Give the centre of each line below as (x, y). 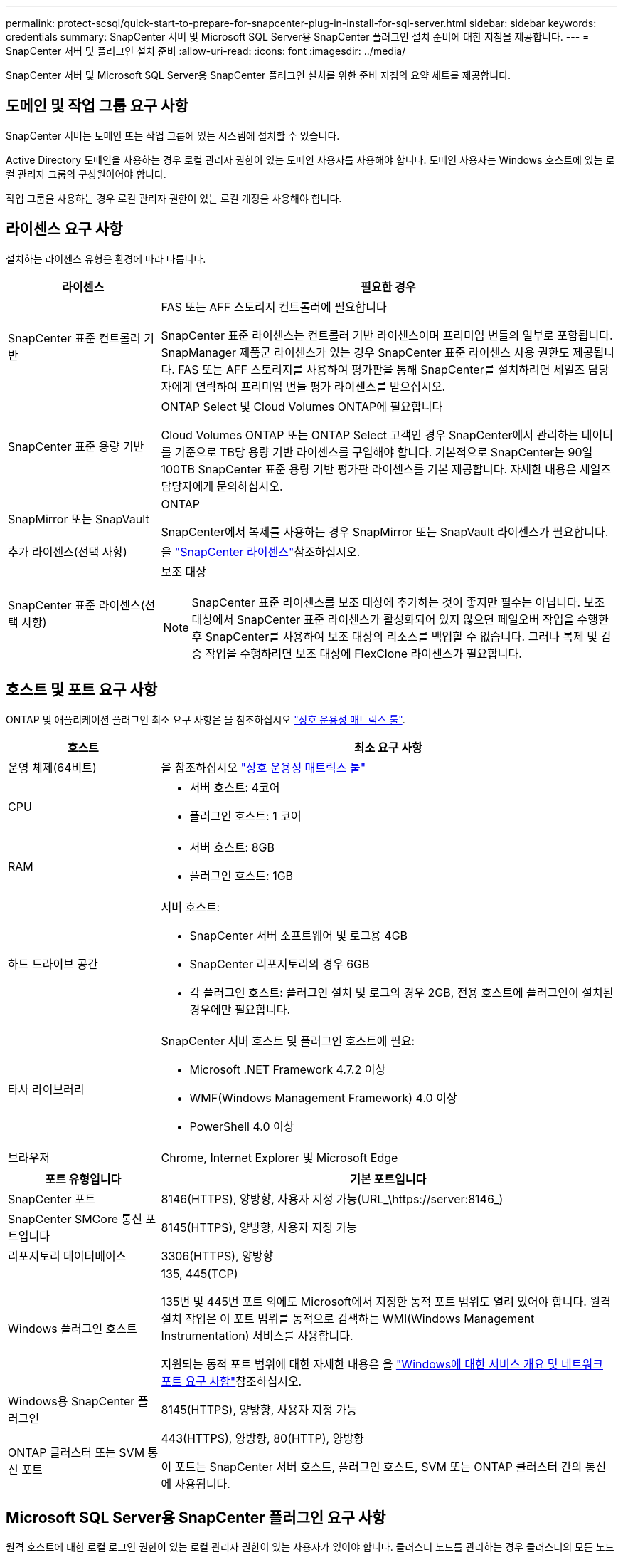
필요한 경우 (388, 287)
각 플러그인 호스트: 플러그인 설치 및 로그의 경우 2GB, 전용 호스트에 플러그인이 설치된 (401, 992)
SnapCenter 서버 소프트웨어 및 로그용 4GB (299, 935)
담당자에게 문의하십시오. (222, 486)
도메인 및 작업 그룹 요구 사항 (97, 106)
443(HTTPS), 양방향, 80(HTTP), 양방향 (262, 1438)
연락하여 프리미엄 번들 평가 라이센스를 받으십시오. (321, 386)
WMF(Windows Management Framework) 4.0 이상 (323, 1098)
